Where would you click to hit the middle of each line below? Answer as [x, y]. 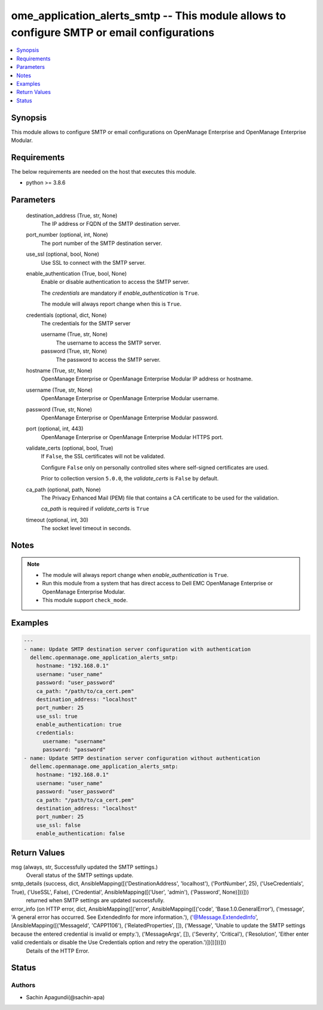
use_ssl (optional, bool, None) [63, 254]
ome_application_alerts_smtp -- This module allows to [149, 16]
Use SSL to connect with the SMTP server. [93, 262]
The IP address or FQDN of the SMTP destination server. [111, 224]
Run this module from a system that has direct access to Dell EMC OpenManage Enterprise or [158, 583]
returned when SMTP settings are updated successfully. [95, 900]
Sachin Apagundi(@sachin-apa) [65, 997]
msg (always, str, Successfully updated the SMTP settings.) [84, 867]
